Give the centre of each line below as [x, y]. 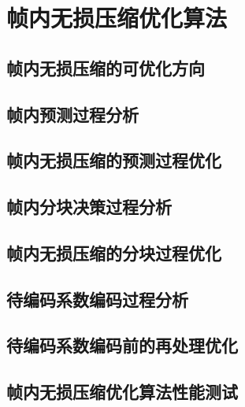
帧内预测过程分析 [72, 114]
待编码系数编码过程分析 [97, 299]
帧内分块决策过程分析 [89, 207]
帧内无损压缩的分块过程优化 [114, 252]
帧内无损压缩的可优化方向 [106, 67]
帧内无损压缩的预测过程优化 [114, 160]
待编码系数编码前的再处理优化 [122, 345]
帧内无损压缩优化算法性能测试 [122, 392]
